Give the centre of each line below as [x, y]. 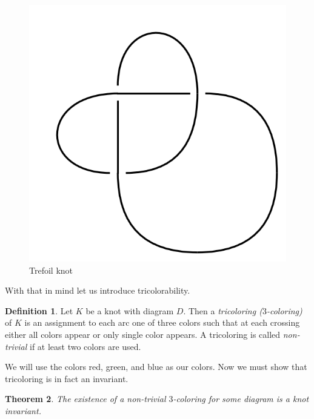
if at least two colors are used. [85, 346]
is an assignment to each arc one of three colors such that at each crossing [162, 322]
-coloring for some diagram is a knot [241, 399]
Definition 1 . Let [39, 310]
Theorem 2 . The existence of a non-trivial [85, 399]
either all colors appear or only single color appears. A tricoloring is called [143, 334]
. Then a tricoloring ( [223, 310]
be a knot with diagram [130, 310]
